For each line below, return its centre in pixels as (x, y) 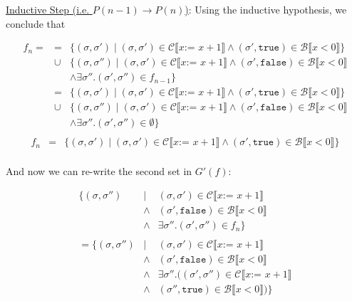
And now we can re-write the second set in (99, 171)
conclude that (36, 23)
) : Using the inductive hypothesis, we (266, 9)
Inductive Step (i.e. (48, 9)
